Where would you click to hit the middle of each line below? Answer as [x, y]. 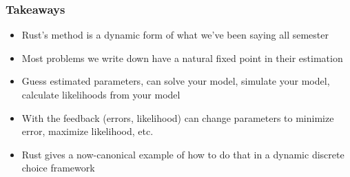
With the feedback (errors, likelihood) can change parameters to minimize [178, 117]
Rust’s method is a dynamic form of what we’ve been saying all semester [175, 35]
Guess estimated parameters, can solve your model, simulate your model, [176, 81]
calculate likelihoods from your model [101, 94]
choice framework [58, 168]
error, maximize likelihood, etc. [87, 131]
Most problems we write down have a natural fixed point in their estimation [182, 58]
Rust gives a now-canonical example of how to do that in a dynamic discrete [183, 154]
